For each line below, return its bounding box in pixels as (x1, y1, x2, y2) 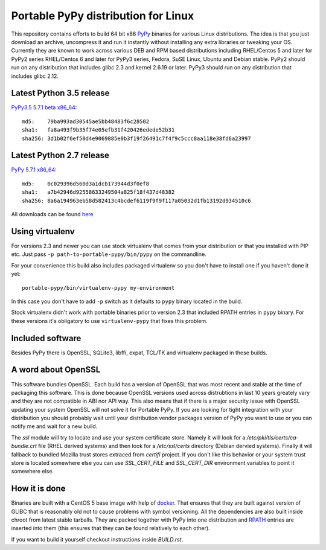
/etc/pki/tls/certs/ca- (246, 433, 299, 441)
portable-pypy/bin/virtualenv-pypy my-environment (22, 284, 175, 291)
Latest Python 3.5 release (11, 88, 110, 98)
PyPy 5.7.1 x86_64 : (11, 166, 57, 173)
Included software (11, 333, 81, 344)
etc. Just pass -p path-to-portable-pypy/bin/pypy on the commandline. (11, 251, 206, 258)
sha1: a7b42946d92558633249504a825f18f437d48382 (22, 189, 175, 196)
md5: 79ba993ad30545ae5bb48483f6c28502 (22, 118, 150, 125)
